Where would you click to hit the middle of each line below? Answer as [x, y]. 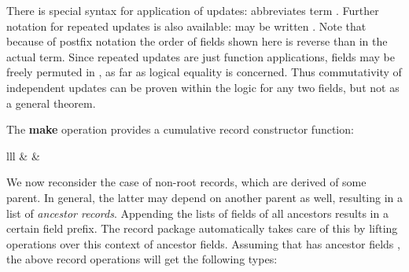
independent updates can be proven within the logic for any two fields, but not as [203, 87]
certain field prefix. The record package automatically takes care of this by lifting [202, 228]
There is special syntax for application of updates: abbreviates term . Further [193, 10]
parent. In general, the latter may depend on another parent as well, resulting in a [205, 197]
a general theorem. [51, 103]
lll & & [23, 155]
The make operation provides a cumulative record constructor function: [180, 129]
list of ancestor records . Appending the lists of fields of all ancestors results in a [197, 213]
